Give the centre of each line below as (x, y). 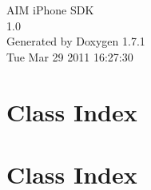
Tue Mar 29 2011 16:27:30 (70, 56)
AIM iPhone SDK (50, 10)
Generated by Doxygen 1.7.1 (76, 41)
